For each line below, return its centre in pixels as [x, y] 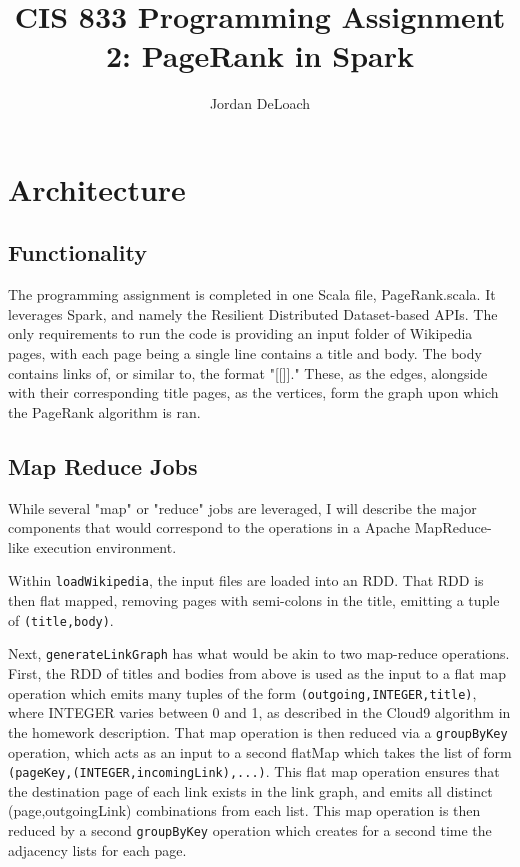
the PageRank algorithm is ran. [104, 411]
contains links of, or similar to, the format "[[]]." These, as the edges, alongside [248, 372]
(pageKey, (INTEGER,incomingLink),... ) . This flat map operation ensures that [254, 771]
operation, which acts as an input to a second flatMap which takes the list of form [260, 751]
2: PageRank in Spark [260, 55]
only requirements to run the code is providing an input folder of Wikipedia [240, 333]
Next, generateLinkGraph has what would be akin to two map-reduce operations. [259, 653]
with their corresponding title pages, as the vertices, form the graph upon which [253, 392]
